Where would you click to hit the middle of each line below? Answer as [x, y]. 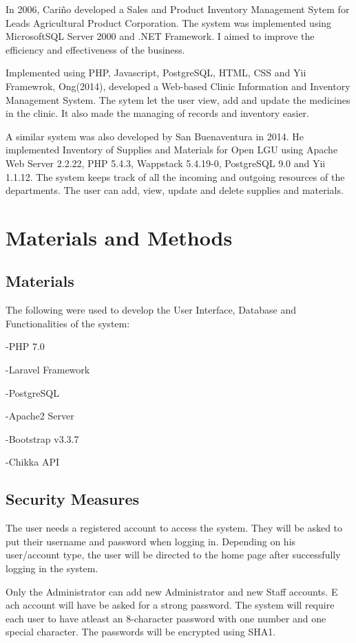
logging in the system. [52, 568]
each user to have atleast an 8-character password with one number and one [166, 618]
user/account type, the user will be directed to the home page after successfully [173, 555]
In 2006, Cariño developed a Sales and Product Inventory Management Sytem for [178, 9]
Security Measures [73, 499]
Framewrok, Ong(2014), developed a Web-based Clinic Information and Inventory [178, 86]
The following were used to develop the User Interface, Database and [151, 310]
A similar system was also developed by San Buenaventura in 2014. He [155, 136]
